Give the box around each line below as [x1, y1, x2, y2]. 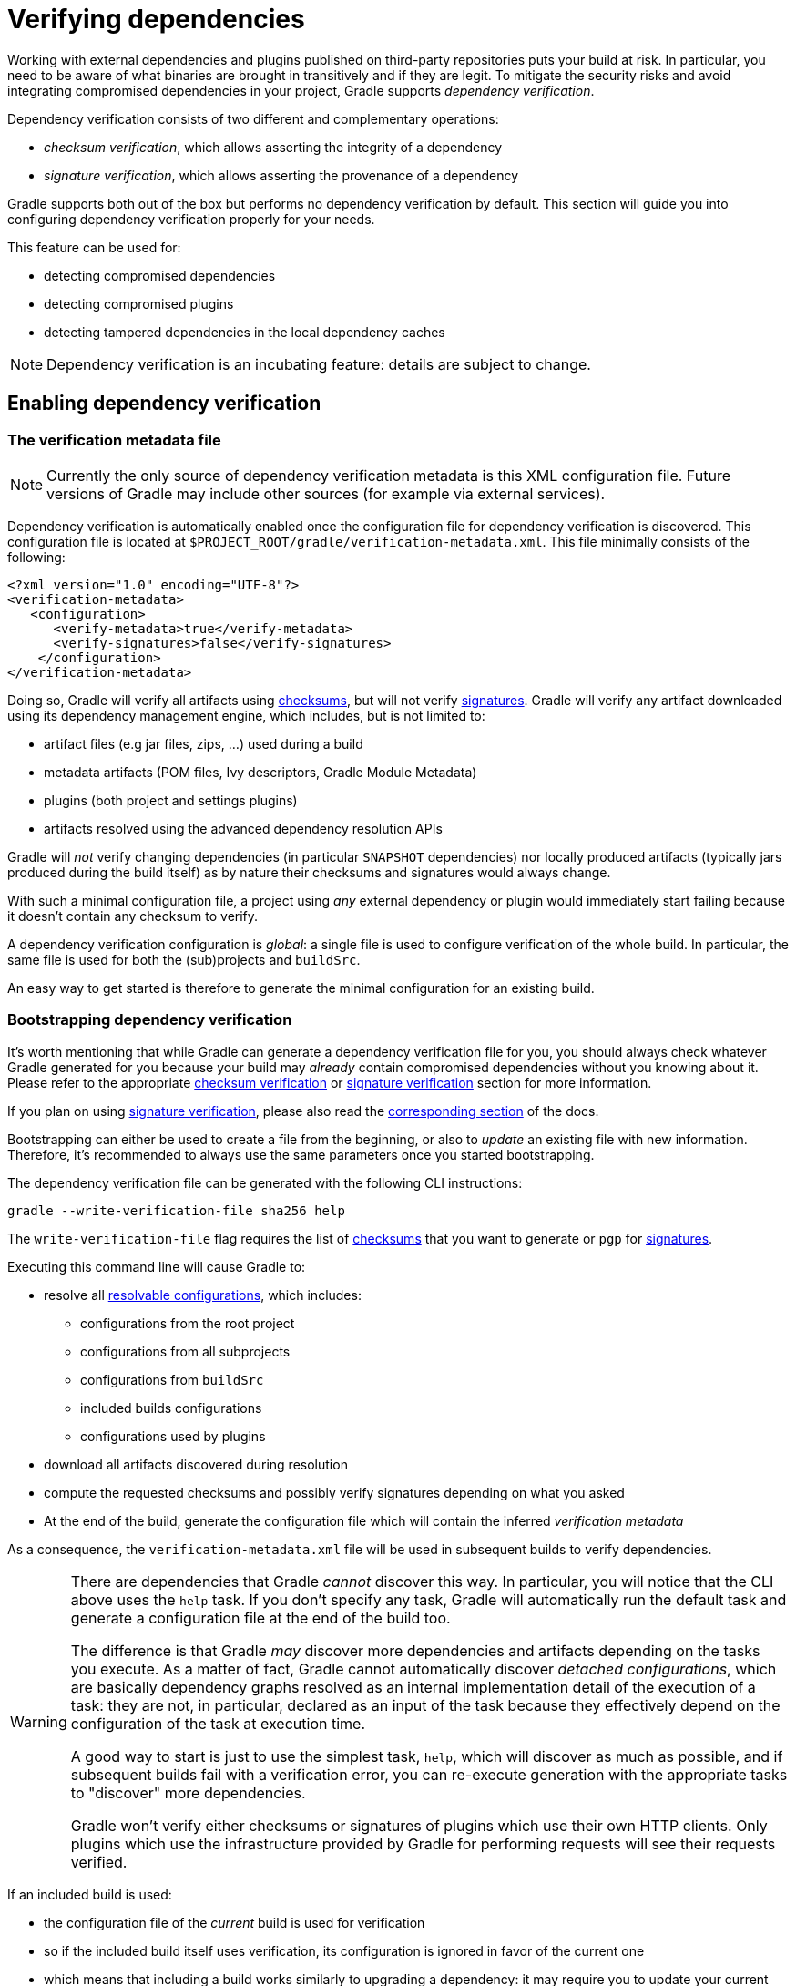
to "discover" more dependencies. [70, 1783, 306, 1802]
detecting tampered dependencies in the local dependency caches [44, 323, 445, 340]
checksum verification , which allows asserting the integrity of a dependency [44, 138, 503, 155]
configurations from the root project [80, 1315, 295, 1331]
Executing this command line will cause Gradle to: [7, 1258, 306, 1275]
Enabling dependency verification [7, 392, 321, 415]
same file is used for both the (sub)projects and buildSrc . [7, 951, 361, 967]
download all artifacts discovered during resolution [44, 1456, 348, 1472]
